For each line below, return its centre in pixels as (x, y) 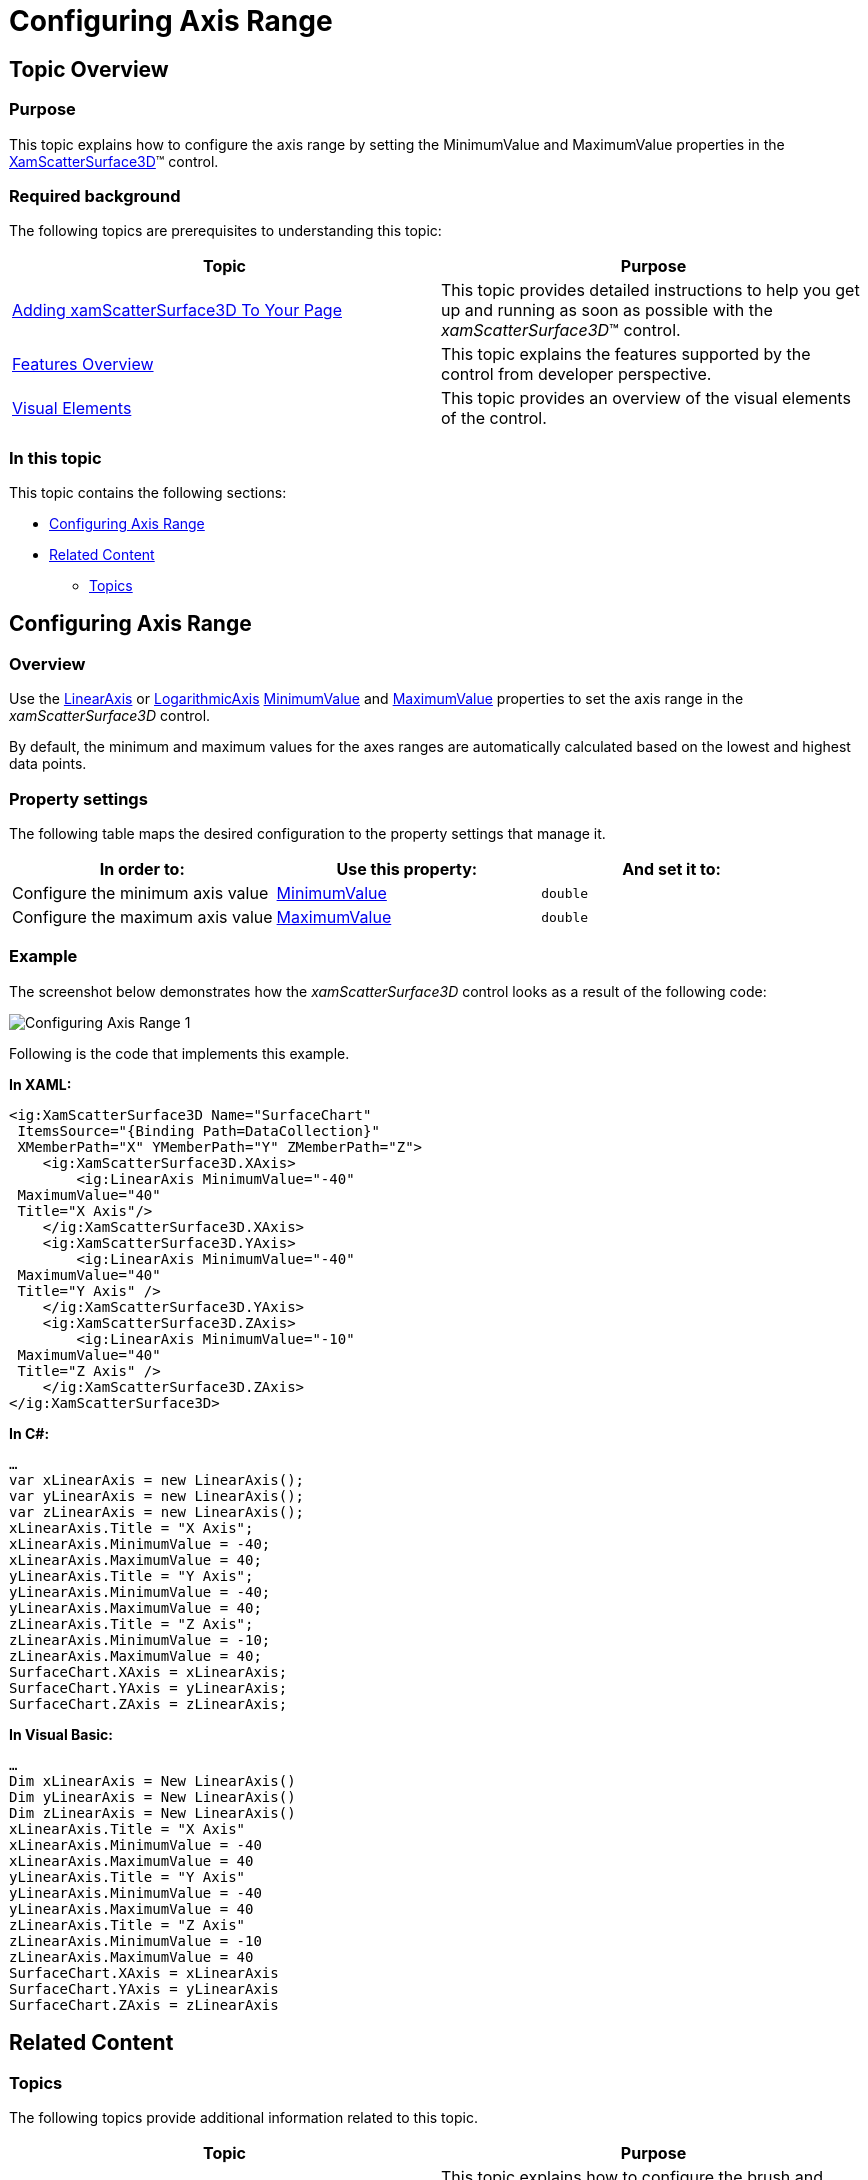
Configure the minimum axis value (140, 893)
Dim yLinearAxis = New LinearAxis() (152, 1796)
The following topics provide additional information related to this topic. (243, 2117)
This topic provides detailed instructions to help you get (650, 290)
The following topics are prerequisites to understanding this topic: (225, 231)
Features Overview (83, 364)
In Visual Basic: (61, 1734)
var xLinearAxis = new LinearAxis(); (157, 1479)
